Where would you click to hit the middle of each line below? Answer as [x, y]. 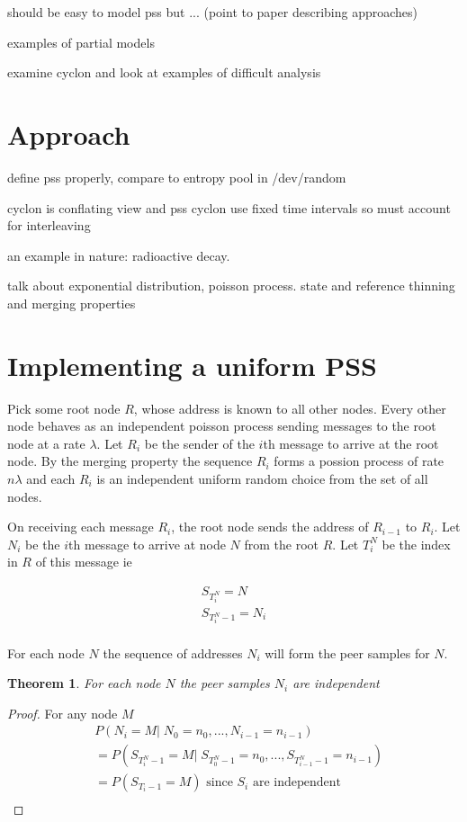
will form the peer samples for [347, 652]
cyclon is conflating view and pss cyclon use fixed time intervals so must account [229, 207]
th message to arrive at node [147, 544]
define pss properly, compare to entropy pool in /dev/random [177, 177]
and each [51, 478]
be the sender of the [199, 443]
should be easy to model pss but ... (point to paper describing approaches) [212, 12]
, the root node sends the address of [270, 527]
